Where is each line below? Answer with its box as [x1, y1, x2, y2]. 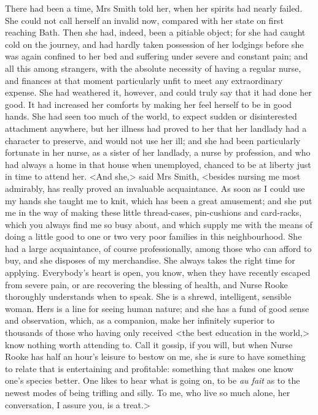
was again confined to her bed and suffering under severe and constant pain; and [5, 50, 308, 63]
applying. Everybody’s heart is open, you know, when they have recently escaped [5, 266, 311, 279]
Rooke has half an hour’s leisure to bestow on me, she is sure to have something [5, 350, 306, 363]
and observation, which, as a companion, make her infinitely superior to [5, 314, 275, 327]
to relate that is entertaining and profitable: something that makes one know [5, 362, 293, 375]
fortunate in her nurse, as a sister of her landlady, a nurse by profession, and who [5, 146, 311, 159]
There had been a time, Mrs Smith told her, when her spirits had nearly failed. [5, 2, 303, 14]
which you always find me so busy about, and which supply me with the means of [5, 218, 312, 230]
